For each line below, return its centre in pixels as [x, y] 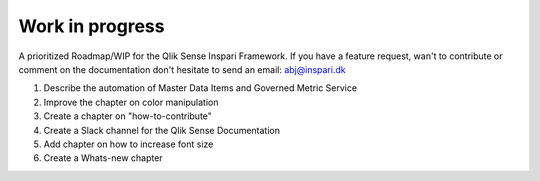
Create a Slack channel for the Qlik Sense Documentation [161, 130]
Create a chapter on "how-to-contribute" [127, 116]
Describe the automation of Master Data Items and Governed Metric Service [200, 88]
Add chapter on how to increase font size [128, 144]
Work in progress [91, 26]
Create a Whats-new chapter [103, 158]
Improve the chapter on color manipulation [131, 102]
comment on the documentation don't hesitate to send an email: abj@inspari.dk [182, 69]
